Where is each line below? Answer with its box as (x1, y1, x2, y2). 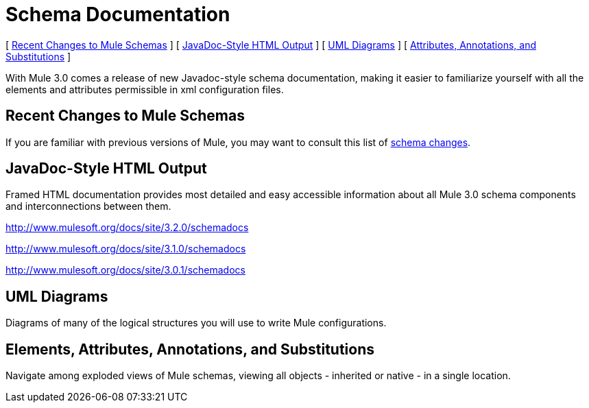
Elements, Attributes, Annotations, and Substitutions (5, 340, 375, 358)
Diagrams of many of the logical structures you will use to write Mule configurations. (5, 317, 387, 329)
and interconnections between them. (5, 200, 171, 213)
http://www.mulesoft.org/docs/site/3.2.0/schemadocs (5, 221, 249, 234)
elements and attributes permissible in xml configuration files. (5, 83, 284, 95)
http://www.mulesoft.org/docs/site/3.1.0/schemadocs (5, 243, 246, 255)
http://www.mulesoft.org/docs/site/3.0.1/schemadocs (5, 264, 245, 276)
